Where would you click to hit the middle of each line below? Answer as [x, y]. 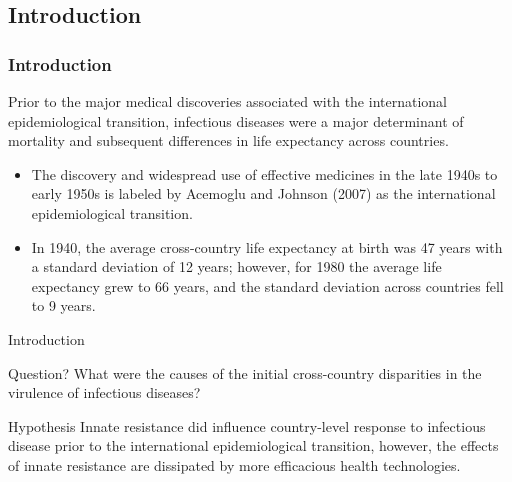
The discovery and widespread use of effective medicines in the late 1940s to [264, 173]
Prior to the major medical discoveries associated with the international [227, 101]
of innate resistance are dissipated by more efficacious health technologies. [234, 464]
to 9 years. [63, 305]
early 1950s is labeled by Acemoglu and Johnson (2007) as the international [263, 193]
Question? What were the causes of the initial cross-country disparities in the [245, 372]
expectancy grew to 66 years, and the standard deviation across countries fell [267, 285]
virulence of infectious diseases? [104, 392]
